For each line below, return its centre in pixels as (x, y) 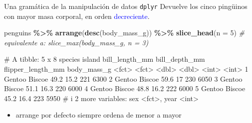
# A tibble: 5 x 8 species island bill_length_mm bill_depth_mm (105, 59)
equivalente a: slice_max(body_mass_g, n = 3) (76, 42)
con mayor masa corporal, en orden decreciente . (77, 16)
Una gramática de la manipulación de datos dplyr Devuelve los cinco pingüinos (126, 6)
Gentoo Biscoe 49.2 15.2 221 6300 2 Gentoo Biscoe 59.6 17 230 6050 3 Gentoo (123, 78)
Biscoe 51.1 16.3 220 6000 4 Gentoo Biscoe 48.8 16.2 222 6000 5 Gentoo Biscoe (125, 88)
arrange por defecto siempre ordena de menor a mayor (99, 115)
